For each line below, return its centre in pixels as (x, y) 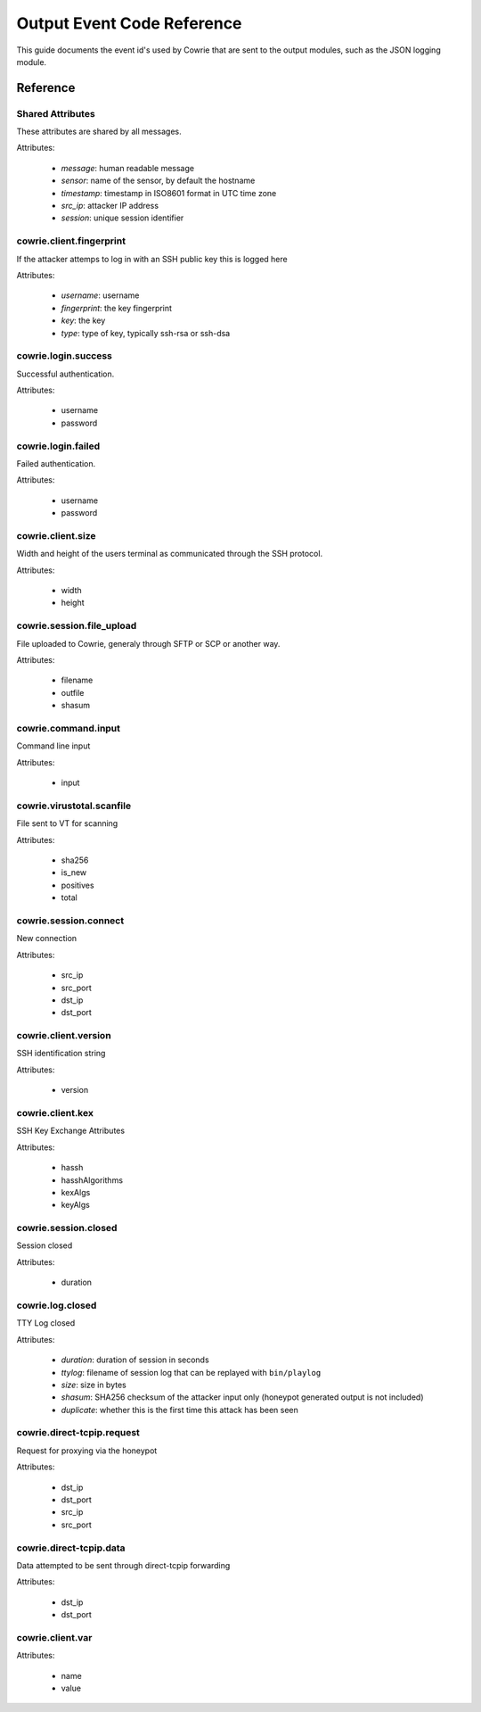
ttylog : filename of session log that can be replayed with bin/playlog (191, 1372)
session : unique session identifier (122, 218)
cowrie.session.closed (67, 1228)
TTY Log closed (46, 1323)
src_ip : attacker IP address (110, 206)
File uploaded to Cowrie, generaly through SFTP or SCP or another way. (148, 643)
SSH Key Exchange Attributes (70, 1131)
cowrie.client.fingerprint (71, 241)
